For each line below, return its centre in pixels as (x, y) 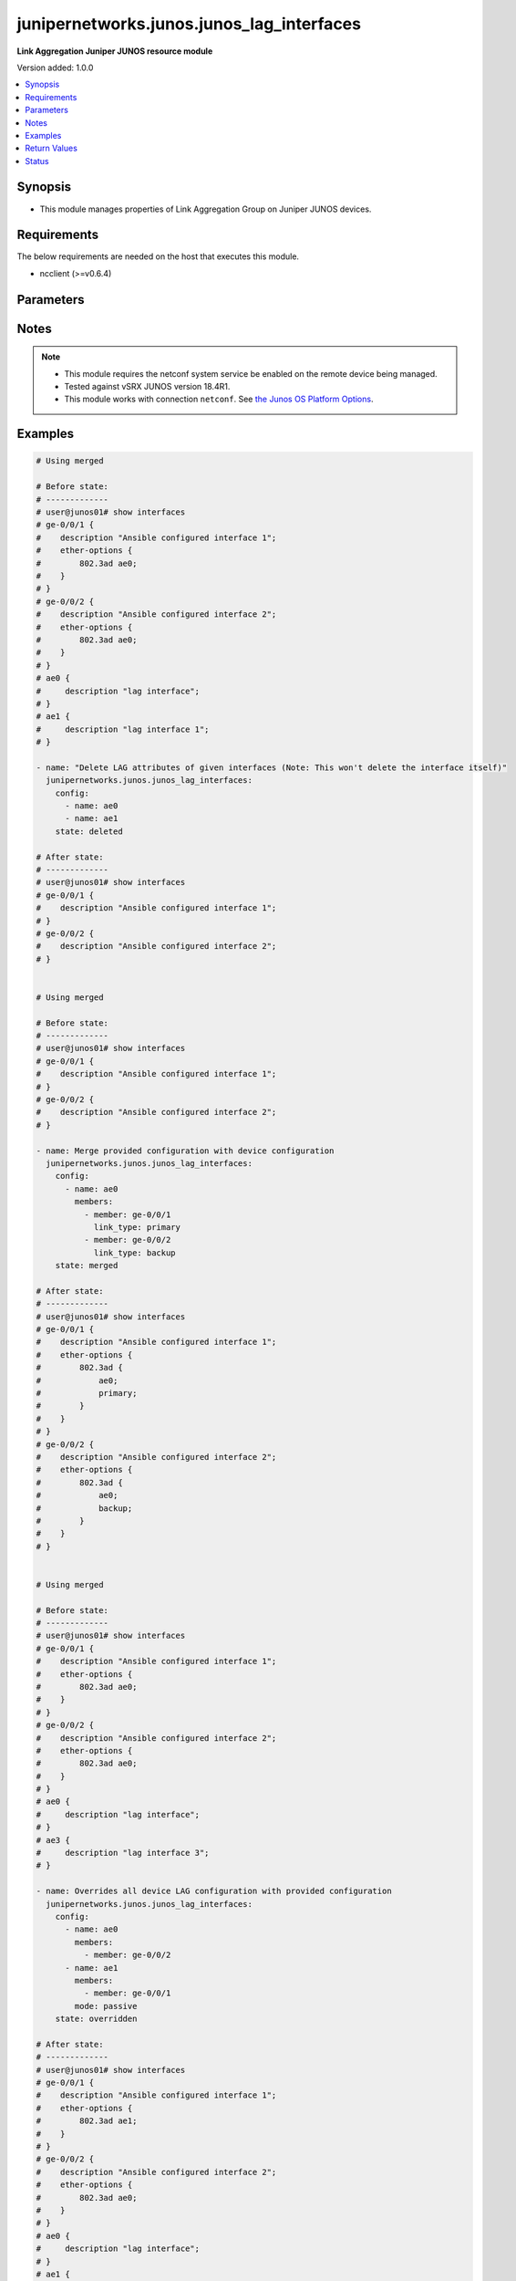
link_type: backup (135, 1253)
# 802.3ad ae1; (87, 2121)
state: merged (87, 1265)
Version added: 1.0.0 (55, 68)
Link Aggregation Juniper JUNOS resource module (115, 51)
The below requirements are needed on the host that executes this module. (158, 256)
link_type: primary (137, 1227)
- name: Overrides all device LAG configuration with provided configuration (214, 1891)
